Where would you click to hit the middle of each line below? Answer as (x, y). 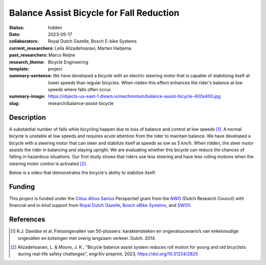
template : (19, 68)
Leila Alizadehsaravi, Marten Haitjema (93, 48)
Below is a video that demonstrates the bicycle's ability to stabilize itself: (83, 173)
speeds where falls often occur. (80, 90)
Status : (17, 28)
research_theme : (27, 62)
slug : (14, 103)
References (27, 219)
